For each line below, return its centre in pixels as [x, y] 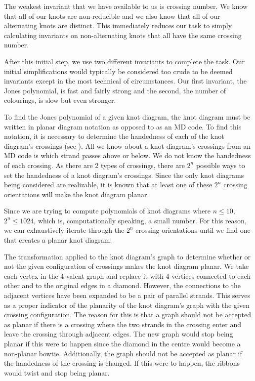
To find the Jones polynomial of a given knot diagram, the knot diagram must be [127, 116]
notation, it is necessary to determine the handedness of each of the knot [114, 136]
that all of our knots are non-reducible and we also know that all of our [112, 16]
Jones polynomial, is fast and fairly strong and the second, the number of [115, 90]
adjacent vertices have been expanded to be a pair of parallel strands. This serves [127, 295]
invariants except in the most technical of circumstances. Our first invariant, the [125, 81]
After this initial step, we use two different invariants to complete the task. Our [125, 61]
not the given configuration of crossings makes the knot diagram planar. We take [127, 266]
